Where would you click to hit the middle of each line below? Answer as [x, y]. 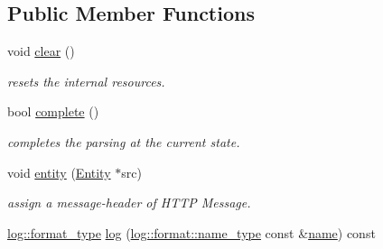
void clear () [41, 51]
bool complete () [53, 111]
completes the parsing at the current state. [124, 141]
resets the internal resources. [86, 81]
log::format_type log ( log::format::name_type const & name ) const [191, 232]
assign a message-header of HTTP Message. [129, 203]
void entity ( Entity [59, 172]
